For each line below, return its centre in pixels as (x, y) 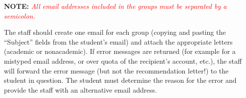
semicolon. (20, 15)
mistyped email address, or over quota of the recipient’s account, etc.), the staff (123, 61)
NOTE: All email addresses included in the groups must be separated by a (115, 6)
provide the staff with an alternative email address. (80, 89)
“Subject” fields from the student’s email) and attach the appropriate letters (118, 41)
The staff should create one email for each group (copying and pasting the (115, 32)
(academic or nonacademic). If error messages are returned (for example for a (120, 51)
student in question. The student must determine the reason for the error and (120, 80)
